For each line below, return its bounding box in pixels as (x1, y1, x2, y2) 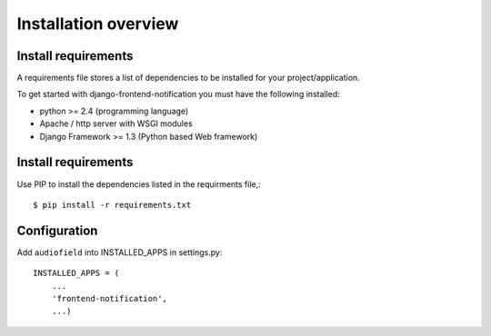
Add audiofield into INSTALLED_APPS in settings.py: (16, 246, 223, 258)
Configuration (16, 222, 98, 238)
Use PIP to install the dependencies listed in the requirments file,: (16, 178, 261, 190)
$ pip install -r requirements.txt (33, 200, 192, 210)
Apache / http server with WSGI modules (39, 118, 193, 129)
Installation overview (16, 14, 179, 34)
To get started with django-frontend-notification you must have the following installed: (16, 89, 340, 100)
